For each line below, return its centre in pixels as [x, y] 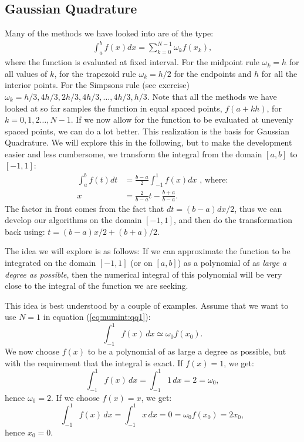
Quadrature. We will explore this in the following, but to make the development [148, 142]
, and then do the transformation [233, 220]
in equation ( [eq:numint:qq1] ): [97, 317]
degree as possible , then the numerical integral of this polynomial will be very [143, 274]
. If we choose [75, 397]
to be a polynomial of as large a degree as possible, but [187, 351]
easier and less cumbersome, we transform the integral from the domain [134, 153]
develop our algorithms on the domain [73, 220]
